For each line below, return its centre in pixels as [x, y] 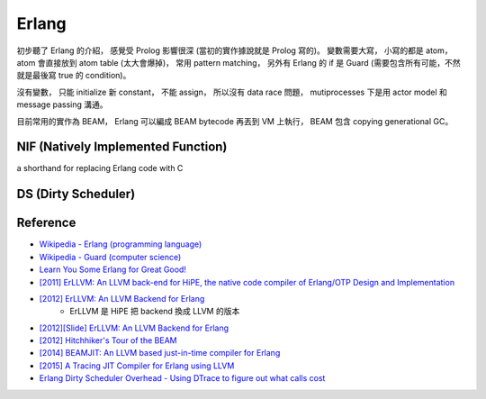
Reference [46, 223]
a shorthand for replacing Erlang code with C [100, 168]
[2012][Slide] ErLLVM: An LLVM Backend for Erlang [134, 328]
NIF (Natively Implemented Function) [122, 147]
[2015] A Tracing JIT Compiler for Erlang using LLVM [137, 366]
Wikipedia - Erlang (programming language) [121, 244]
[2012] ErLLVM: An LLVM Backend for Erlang [122, 298]
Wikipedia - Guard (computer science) [110, 257]
